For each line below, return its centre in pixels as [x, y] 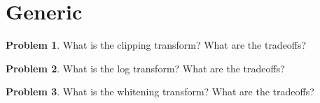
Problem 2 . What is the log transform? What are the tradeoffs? [145, 68]
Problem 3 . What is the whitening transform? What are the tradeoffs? [160, 92]
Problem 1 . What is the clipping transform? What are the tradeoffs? [156, 45]
